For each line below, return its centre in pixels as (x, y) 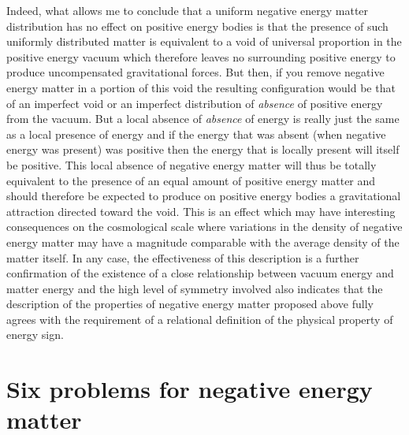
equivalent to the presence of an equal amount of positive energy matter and (191, 180)
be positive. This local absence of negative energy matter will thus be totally (191, 164)
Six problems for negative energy (190, 389)
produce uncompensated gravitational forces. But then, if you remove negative (195, 72)
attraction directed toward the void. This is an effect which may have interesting (201, 211)
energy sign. (35, 335)
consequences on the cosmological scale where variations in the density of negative (204, 227)
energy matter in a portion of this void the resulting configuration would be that (201, 87)
